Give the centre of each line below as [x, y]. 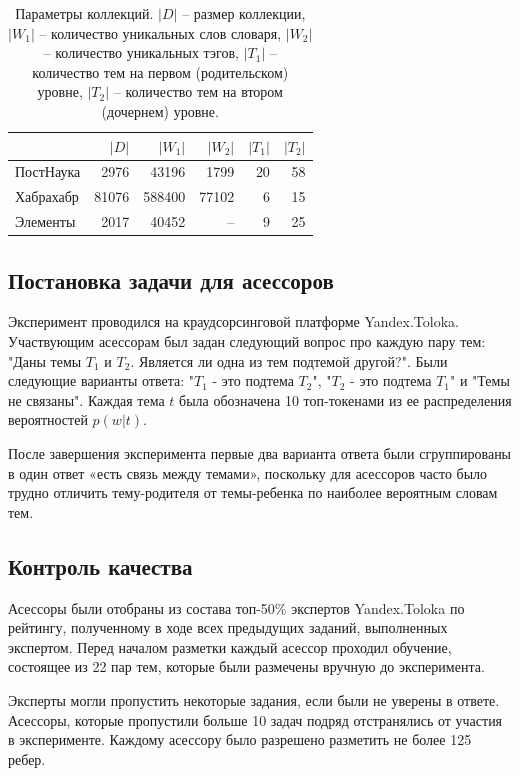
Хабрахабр [47, 196]
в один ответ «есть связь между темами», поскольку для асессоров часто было [248, 472]
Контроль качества [100, 565]
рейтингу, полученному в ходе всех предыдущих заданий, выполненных [228, 627]
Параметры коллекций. [84, 13]
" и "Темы [480, 380]
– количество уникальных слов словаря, [160, 32]
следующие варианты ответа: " [101, 380]
